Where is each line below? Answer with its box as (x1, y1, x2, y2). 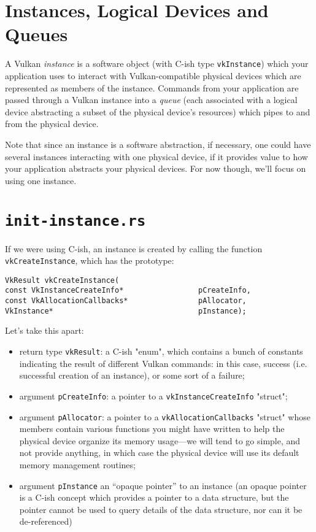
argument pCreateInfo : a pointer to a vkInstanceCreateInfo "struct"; (19, 389, 288, 402)
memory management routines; (19, 458, 136, 471)
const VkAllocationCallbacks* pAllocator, (5, 296, 247, 306)
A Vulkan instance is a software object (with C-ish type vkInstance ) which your (5, 57, 309, 70)
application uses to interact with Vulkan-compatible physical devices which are (5, 69, 301, 82)
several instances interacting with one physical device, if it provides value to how (5, 150, 308, 163)
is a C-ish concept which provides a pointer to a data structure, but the (19, 491, 289, 504)
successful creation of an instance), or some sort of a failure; (19, 369, 245, 382)
